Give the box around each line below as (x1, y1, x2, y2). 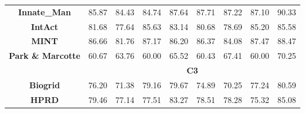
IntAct (31, 20, 58, 32)
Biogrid (29, 78, 60, 91)
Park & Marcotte (9, 49, 81, 62)
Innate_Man (18, 5, 71, 18)
